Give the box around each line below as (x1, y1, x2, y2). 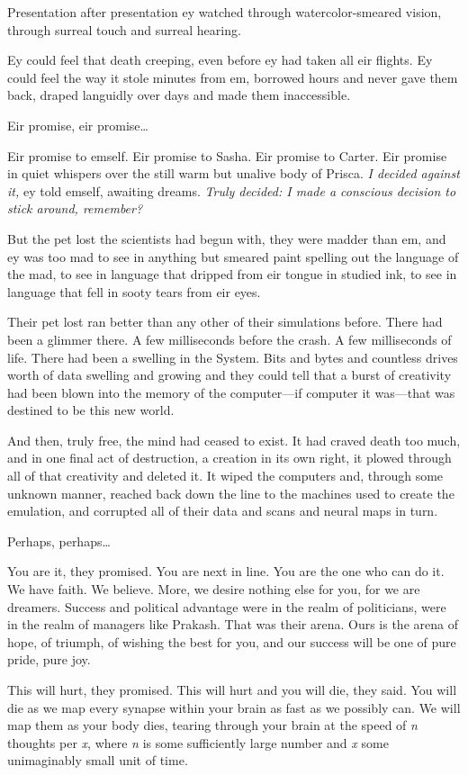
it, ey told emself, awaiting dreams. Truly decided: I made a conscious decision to (7, 181, 456, 200)
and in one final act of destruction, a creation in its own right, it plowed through (7, 448, 452, 467)
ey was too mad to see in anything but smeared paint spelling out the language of (7, 247, 459, 266)
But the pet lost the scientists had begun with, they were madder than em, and (7, 229, 446, 248)
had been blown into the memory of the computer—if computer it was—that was (7, 383, 455, 401)
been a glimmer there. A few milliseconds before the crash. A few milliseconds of (7, 329, 452, 348)
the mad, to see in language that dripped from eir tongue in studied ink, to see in (7, 265, 457, 284)
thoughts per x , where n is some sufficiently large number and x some (7, 733, 389, 752)
